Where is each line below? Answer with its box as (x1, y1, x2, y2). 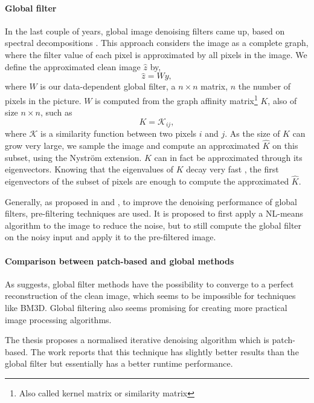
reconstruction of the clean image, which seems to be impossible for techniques (5, 289, 296, 302)
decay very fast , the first (186, 163, 279, 175)
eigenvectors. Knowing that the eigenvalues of (5, 163, 174, 175)
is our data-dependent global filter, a (40, 80, 176, 93)
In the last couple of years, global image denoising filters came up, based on (5, 24, 285, 37)
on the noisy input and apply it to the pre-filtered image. (5, 231, 216, 243)
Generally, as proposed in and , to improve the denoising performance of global (5, 195, 297, 208)
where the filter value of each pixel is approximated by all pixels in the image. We (5, 48, 307, 61)
